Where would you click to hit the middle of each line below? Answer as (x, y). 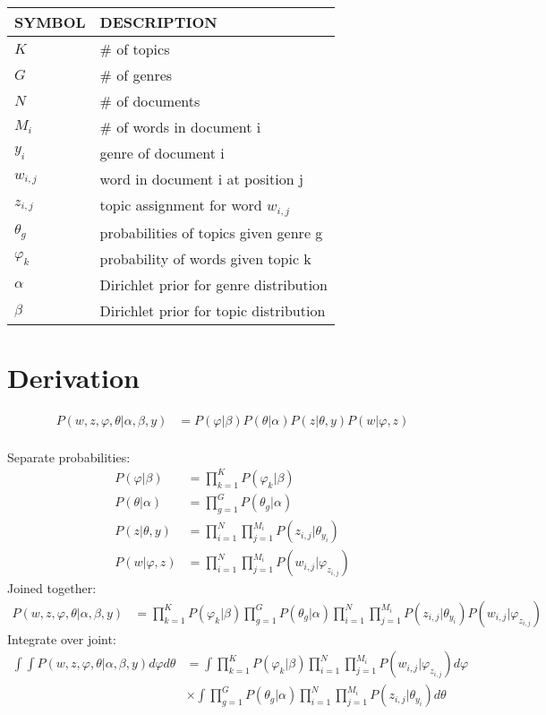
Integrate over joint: (62, 638)
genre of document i (162, 153)
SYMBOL (50, 22)
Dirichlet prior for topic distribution (213, 310)
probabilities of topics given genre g (211, 232)
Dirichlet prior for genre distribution (214, 284)
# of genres (136, 75)
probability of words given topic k (205, 258)
